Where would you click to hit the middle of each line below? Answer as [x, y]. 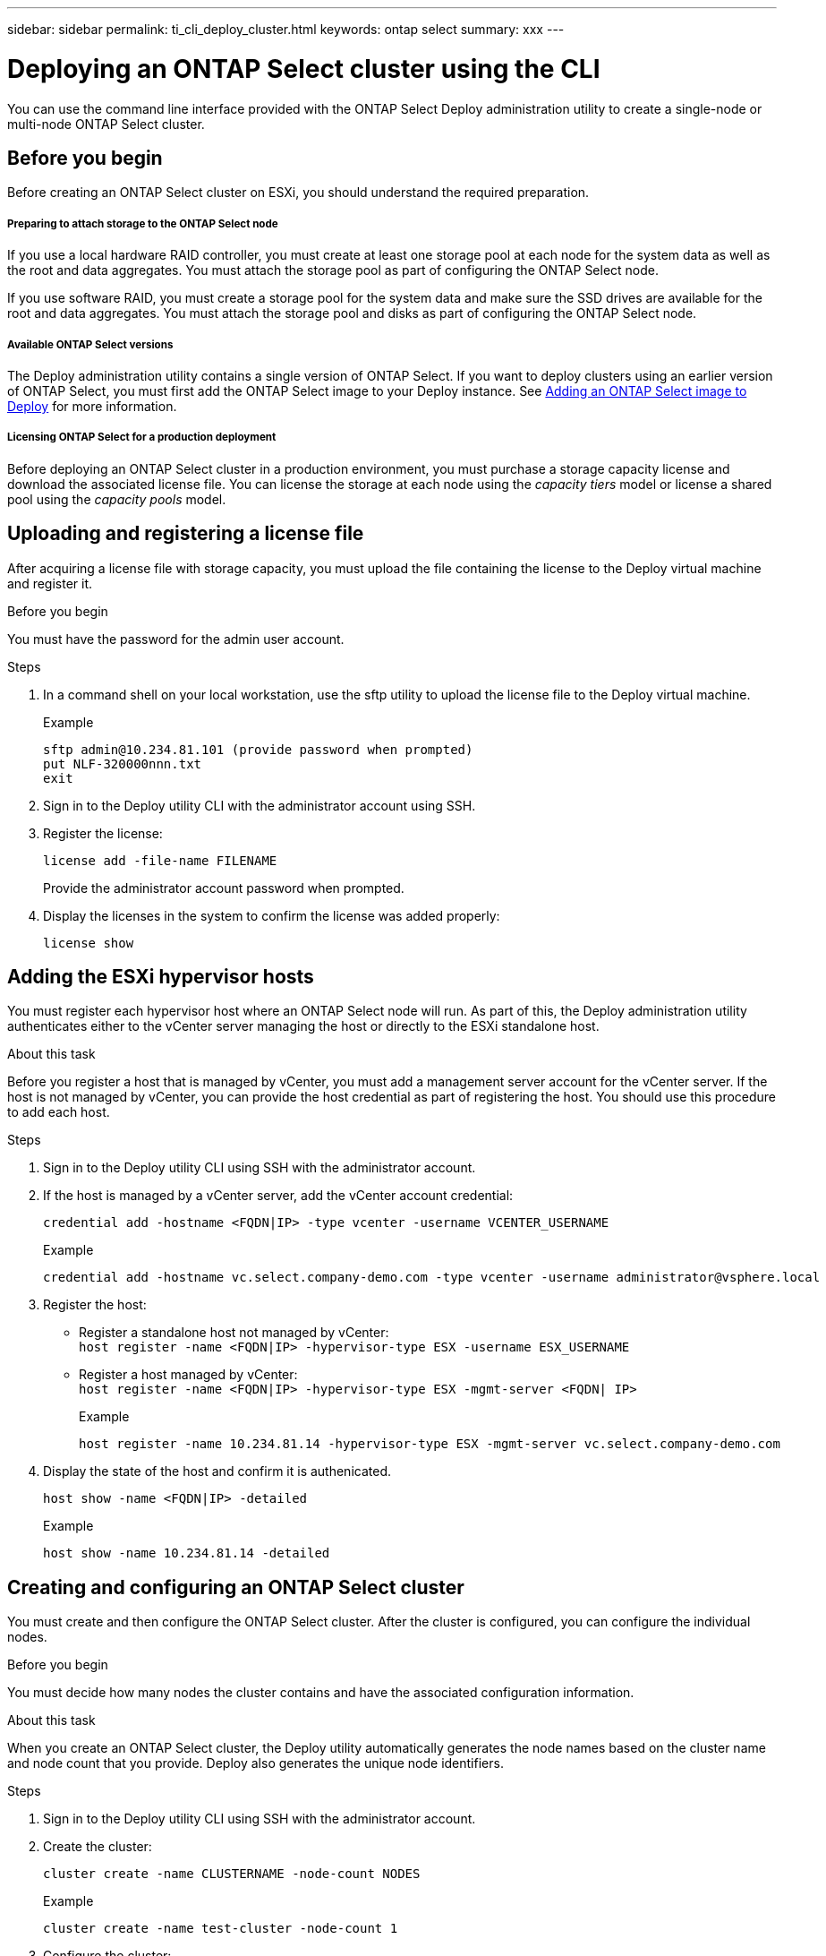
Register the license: [103, 833]
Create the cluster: [98, 1847]
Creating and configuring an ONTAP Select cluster [236, 1587]
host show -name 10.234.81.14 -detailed [187, 1553]
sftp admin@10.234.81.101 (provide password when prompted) [258, 749]
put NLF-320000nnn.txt [123, 764]
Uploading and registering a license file [186, 534]
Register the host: [95, 1305]
